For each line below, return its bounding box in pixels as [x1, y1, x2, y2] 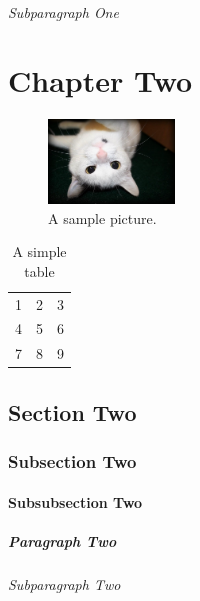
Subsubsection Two [8, 491, 143, 512]
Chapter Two [8, 60, 193, 101]
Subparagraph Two [8, 573, 121, 594]
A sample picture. [48, 207, 157, 228]
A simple [12, 241, 67, 262]
